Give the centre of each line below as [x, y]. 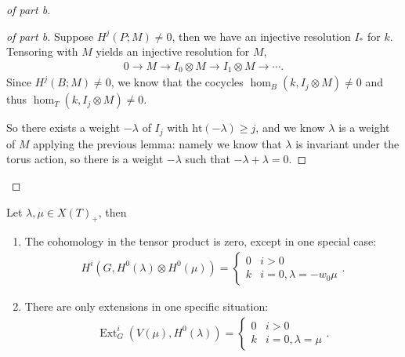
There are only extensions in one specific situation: [146, 306]
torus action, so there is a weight [85, 159]
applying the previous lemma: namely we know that [157, 143]
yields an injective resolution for [173, 51]
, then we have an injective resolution [261, 36]
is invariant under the [347, 143]
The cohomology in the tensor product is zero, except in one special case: [201, 241]
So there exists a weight [63, 127]
